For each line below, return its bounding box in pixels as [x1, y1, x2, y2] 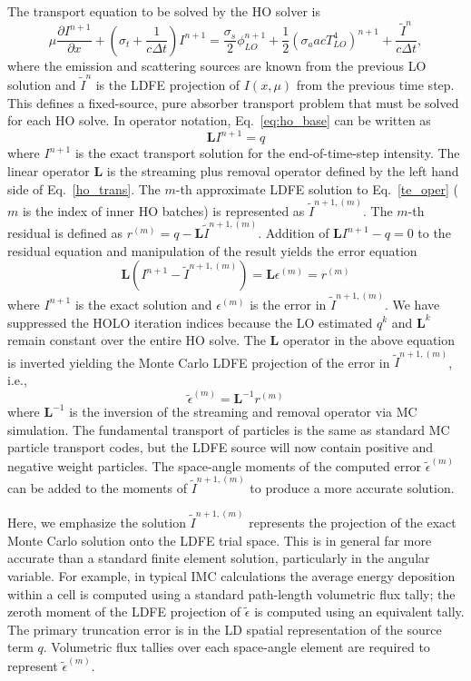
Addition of [265, 223, 329, 242]
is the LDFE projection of [95, 75, 240, 94]
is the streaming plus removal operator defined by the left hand [106, 161, 459, 180]
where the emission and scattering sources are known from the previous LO [7, 55, 427, 74]
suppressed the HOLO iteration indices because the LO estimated [7, 312, 373, 331]
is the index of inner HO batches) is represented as [22, 201, 305, 220]
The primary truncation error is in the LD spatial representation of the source [7, 619, 442, 638]
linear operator [7, 161, 90, 180]
